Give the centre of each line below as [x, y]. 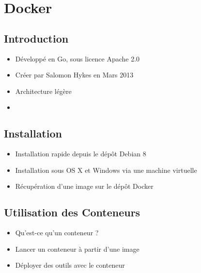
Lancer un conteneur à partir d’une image [77, 249]
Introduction [36, 38]
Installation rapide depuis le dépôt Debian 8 [81, 154]
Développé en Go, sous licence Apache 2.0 [77, 58]
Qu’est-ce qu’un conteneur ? [57, 233]
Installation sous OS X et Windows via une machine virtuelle [106, 170]
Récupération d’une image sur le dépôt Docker [84, 186]
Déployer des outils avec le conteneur [70, 265]
